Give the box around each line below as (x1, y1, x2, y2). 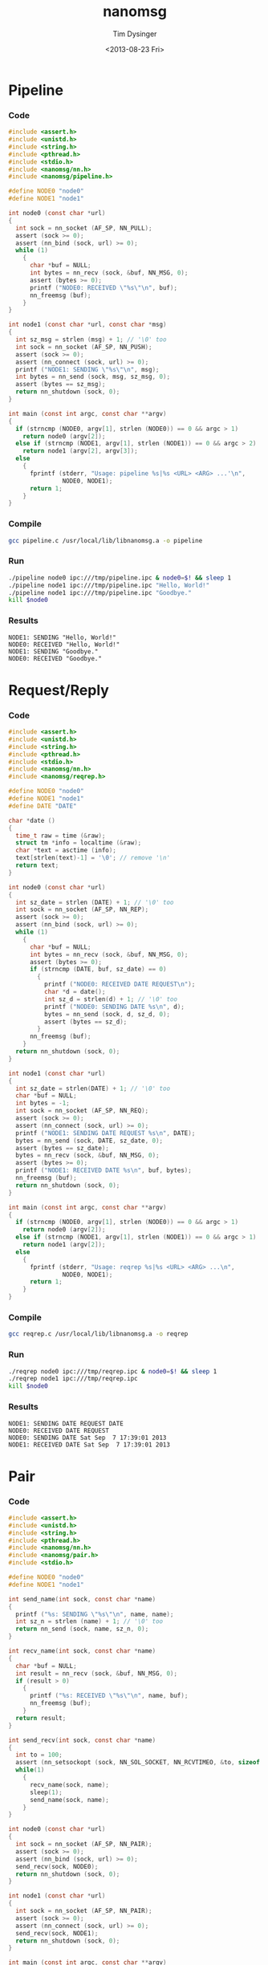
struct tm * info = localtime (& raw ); (15, 839, 142, 847)
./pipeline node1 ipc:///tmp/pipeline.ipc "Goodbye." (8, 588, 193, 596)
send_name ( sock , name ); (29, 1796, 110, 1804)
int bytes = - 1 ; (15, 1099, 70, 1108)
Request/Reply (8, 681, 110, 699)
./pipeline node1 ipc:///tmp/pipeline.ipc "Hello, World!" (8, 581, 210, 589)
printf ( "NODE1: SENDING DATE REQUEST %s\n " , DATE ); (15, 1129, 196, 1137)
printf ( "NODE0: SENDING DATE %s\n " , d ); (43, 1003, 185, 1011)
